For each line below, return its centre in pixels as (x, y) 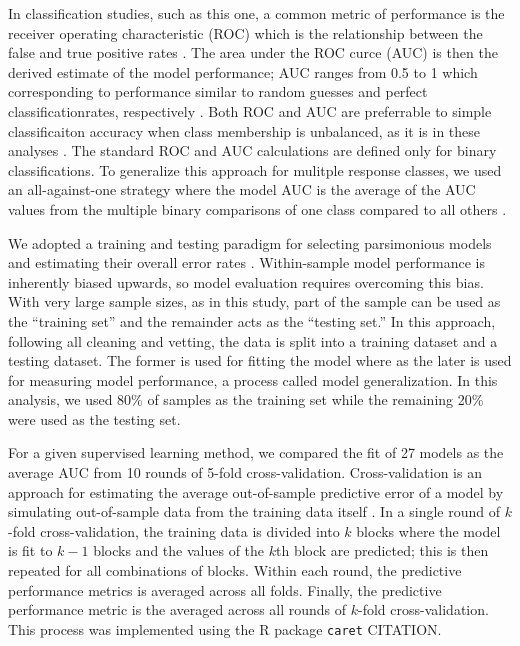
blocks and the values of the (179, 550)
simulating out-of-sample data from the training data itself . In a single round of (254, 511)
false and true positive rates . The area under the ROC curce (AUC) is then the (253, 52)
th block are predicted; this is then (382, 550)
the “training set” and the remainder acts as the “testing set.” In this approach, (252, 320)
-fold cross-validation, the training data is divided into (174, 530)
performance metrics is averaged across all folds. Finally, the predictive (225, 589)
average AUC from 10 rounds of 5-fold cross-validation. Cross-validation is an (245, 472)
